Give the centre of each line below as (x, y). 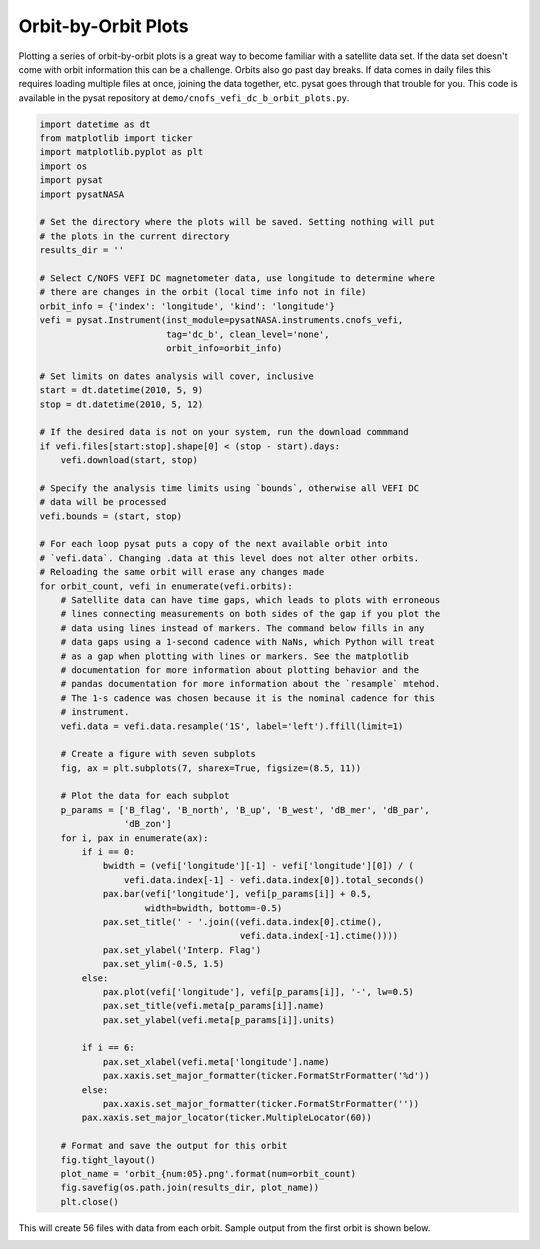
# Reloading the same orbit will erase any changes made (182, 572)
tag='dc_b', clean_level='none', (247, 334)
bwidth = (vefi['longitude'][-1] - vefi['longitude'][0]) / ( (258, 866)
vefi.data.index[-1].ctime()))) (319, 936)
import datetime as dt (95, 124)
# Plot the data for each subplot (145, 796)
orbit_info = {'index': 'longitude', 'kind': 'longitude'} (187, 306)
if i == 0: (108, 852)
